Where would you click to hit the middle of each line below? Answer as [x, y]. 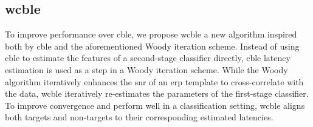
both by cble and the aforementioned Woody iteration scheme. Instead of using [152, 46]
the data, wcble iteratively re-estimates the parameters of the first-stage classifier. [157, 93]
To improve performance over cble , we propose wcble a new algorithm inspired [151, 34]
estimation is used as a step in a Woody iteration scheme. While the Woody [146, 69]
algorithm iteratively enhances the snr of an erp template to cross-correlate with [154, 81]
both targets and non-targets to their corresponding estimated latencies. [139, 117]
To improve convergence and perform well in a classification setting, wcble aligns [155, 105]
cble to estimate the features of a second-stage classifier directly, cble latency [148, 58]
